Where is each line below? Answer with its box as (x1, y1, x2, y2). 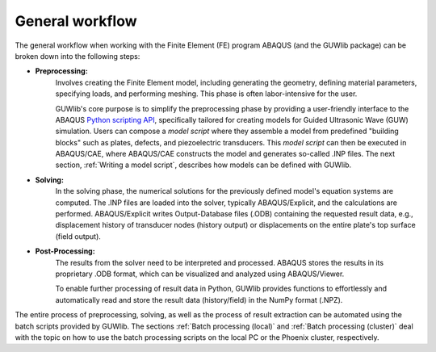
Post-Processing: (35, 246, 96, 256)
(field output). (55, 231, 101, 241)
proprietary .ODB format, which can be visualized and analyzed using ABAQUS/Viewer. (55, 269, 345, 279)
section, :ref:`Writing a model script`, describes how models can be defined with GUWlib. (55, 160, 352, 170)
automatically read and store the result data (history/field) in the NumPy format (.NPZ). (55, 295, 343, 304)
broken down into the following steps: (15, 51, 140, 61)
